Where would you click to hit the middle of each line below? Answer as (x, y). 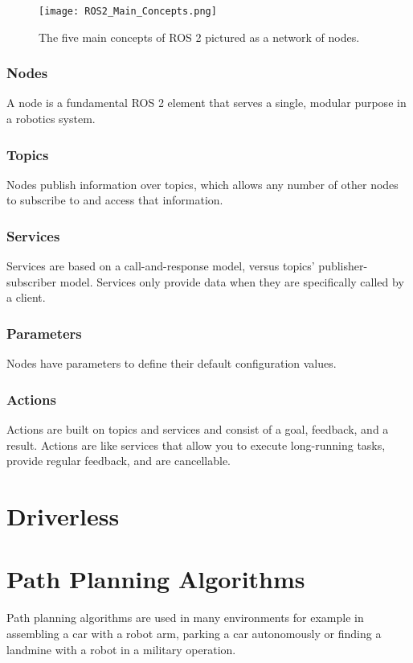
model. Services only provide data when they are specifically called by (232, 281)
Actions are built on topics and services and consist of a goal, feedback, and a (198, 429)
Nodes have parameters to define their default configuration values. (172, 363)
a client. (26, 297)
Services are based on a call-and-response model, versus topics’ (161, 266)
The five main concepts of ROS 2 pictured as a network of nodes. (199, 37)
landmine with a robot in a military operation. (121, 649)
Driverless (63, 516)
